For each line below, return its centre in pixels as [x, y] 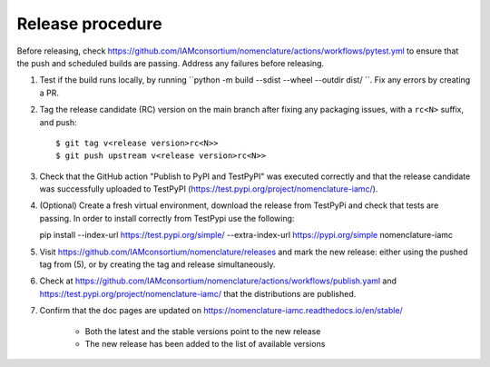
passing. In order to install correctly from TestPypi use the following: [167, 218]
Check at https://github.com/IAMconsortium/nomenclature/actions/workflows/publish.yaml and [218, 281]
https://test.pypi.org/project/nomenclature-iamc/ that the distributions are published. [198, 293]
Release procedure [89, 24]
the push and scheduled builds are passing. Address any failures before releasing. [171, 63]
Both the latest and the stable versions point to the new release [203, 331]
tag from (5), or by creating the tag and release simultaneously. [157, 264]
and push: [58, 122]
